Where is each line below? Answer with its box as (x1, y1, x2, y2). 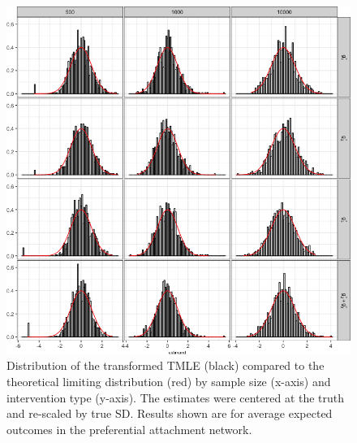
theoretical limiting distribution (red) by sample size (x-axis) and (6, 372, 331, 389)
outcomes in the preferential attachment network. (6, 420, 252, 437)
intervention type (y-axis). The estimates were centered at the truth (6, 389, 345, 406)
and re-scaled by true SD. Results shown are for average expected (6, 405, 333, 422)
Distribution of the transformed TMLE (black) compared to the (6, 357, 325, 374)
